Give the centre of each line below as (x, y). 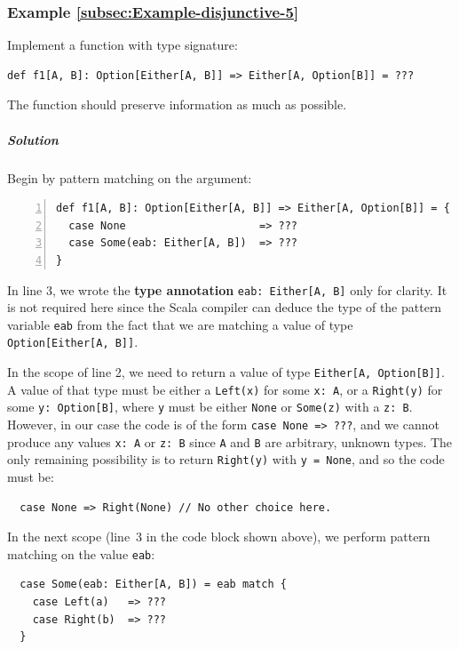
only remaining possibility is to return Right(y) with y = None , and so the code (226, 459)
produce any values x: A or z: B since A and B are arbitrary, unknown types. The (230, 441)
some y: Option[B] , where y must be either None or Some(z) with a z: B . (210, 407)
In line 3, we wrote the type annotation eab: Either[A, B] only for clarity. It (227, 289)
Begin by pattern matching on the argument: (130, 177)
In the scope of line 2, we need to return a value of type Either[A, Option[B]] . (226, 372)
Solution (33, 139)
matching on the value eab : (81, 553)
